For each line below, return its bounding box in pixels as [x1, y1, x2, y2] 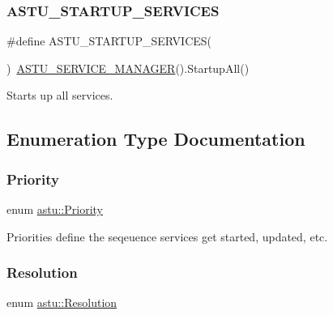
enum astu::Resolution [6, 294, 117, 311]
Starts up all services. [6, 87, 113, 104]
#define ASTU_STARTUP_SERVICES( [6, 32, 212, 49]
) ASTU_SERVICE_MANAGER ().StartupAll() [6, 59, 250, 76]
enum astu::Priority [6, 201, 103, 217]
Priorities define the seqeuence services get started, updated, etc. [6, 228, 328, 245]
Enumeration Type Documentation [6, 126, 305, 151]
